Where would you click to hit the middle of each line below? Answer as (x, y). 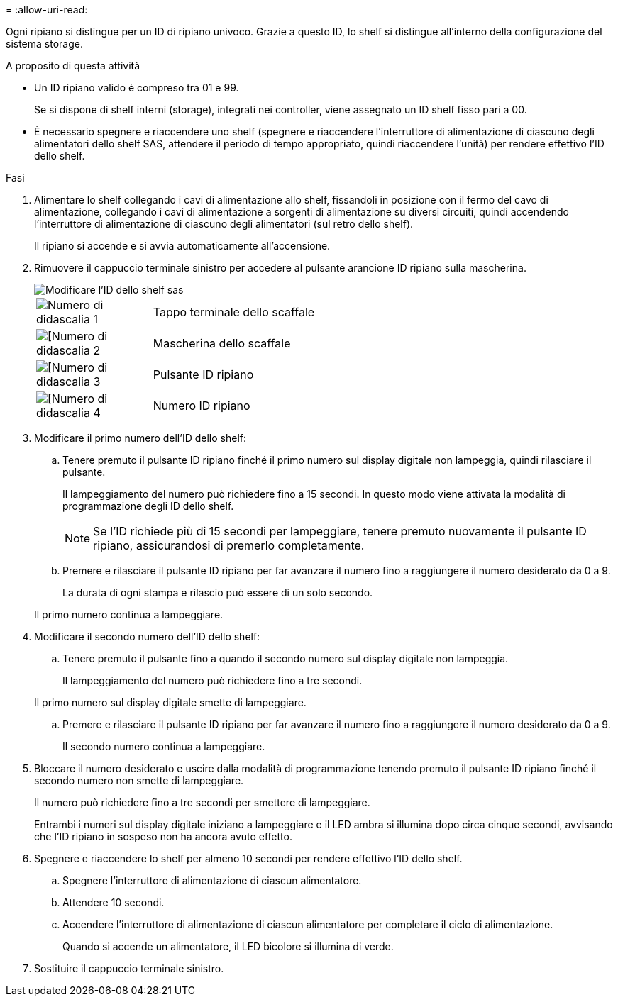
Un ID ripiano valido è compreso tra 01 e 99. (137, 88)
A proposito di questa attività (73, 66)
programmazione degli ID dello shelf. (148, 506)
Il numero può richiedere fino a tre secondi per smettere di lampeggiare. (202, 802)
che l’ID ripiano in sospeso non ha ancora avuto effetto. (163, 836)
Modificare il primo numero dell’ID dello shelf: (140, 438)
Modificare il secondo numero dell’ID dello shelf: (147, 636)
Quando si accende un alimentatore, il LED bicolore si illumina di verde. (228, 946)
